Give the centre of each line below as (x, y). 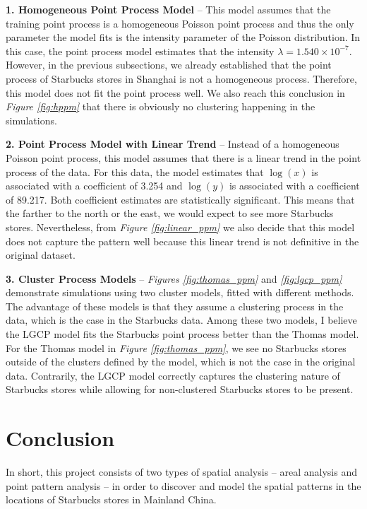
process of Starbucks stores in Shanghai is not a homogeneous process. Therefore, (181, 78)
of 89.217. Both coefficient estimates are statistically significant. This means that (180, 199)
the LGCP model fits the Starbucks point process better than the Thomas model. (182, 334)
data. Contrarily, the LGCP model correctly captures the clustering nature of (173, 375)
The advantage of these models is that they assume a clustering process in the (175, 306)
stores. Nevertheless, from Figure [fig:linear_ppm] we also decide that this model (180, 227)
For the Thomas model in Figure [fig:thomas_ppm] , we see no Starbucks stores (176, 347)
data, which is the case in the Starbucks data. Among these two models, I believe (181, 320)
